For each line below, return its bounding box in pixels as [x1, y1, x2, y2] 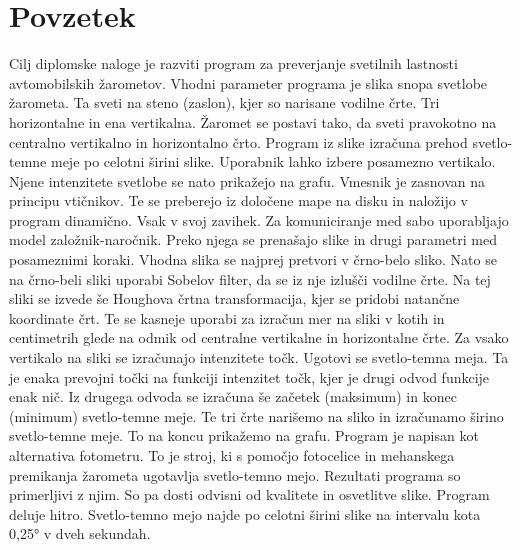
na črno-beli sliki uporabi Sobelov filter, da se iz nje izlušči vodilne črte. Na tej [9, 268, 491, 289]
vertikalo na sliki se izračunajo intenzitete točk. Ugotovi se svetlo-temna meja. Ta [9, 347, 509, 368]
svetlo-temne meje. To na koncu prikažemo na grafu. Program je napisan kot [9, 425, 479, 446]
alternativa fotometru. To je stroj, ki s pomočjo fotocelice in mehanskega [9, 445, 455, 465]
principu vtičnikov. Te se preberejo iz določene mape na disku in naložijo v [9, 190, 468, 211]
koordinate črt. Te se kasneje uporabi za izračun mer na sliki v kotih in [9, 307, 445, 328]
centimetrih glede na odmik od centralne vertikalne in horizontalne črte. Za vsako [9, 327, 509, 348]
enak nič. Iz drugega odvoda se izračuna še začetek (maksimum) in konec [9, 386, 457, 407]
